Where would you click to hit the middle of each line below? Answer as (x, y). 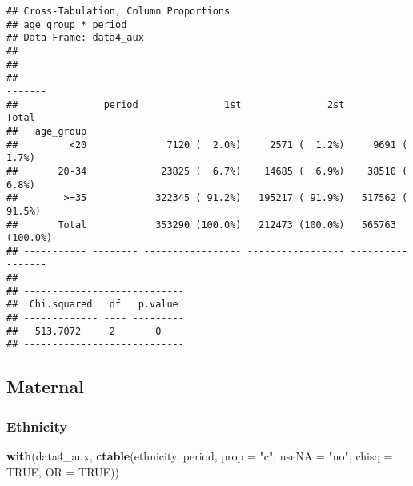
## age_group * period (67, 24)
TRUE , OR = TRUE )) (63, 471)
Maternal (45, 386)
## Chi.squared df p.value (92, 305)
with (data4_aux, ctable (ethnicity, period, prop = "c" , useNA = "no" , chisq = (200, 456)
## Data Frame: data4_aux (75, 38)
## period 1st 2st (176, 104)
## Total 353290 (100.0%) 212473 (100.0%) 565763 (201, 225)
